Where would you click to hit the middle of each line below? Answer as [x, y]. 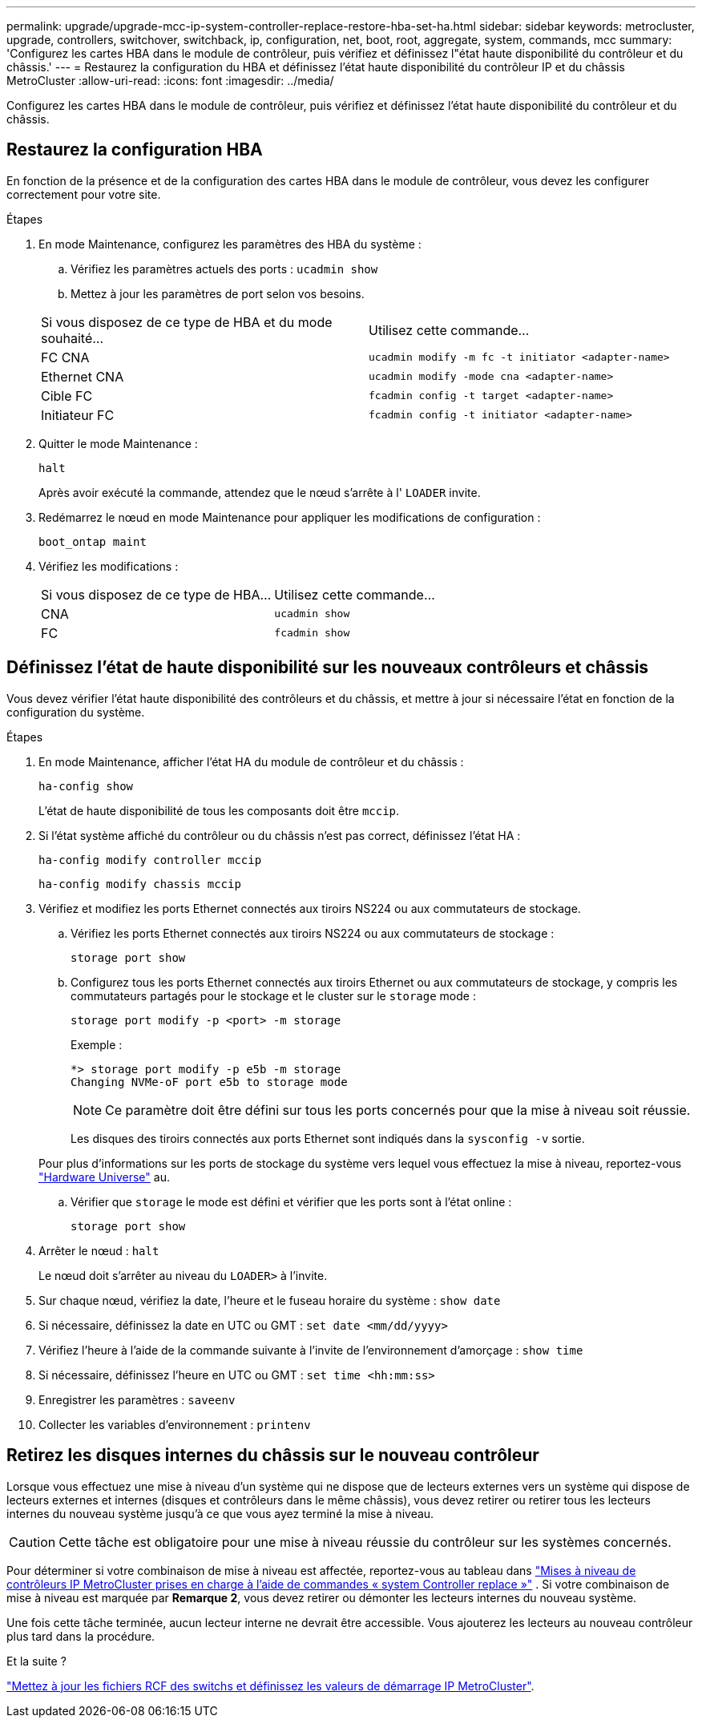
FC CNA [65, 357]
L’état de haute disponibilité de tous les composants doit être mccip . [219, 810]
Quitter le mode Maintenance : [118, 443]
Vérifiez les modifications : [109, 566]
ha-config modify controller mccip [150, 860]
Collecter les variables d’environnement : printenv [175, 1424]
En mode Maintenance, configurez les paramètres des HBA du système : [230, 244]
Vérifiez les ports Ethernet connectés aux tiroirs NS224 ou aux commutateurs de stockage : [313, 933]
